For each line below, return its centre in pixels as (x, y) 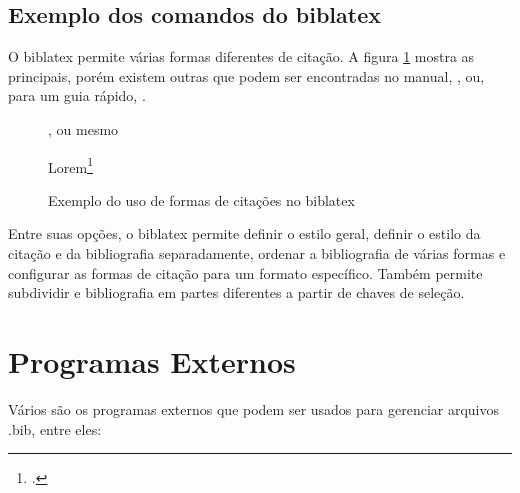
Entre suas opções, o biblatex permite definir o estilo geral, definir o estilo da (244, 233)
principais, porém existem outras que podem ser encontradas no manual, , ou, (246, 75)
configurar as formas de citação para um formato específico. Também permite (245, 272)
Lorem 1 (70, 165)
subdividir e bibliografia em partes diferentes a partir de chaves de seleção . (236, 292)
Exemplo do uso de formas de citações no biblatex (201, 199)
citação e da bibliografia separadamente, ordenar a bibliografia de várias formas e (257, 253)
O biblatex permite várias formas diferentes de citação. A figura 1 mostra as (241, 56)
